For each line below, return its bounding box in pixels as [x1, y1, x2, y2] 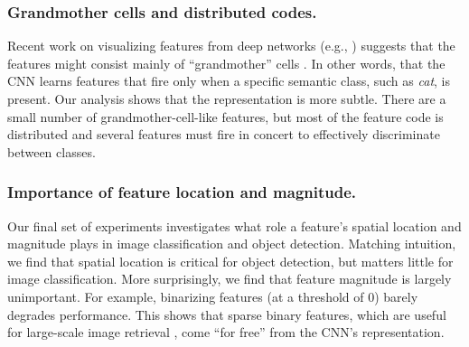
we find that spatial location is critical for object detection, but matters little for [7, 251, 454, 270]
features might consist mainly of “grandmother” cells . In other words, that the [7, 53, 446, 72]
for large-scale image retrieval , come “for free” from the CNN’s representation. [7, 323, 445, 342]
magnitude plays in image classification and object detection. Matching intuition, [7, 234, 456, 253]
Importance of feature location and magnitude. [7, 181, 357, 203]
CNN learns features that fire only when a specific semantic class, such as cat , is [7, 71, 450, 90]
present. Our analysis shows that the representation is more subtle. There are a [7, 89, 446, 108]
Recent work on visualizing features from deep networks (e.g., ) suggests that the [7, 36, 455, 55]
